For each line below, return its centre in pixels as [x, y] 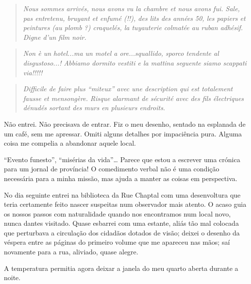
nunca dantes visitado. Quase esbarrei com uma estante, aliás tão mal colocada [121, 223]
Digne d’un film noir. [55, 37]
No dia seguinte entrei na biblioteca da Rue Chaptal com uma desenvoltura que [122, 194]
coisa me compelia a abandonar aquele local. [70, 143]
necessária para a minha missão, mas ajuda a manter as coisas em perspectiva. [121, 178]
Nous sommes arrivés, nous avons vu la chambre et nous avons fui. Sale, [131, 8]
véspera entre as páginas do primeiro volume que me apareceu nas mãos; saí [117, 242]
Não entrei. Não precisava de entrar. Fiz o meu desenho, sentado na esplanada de [125, 124]
